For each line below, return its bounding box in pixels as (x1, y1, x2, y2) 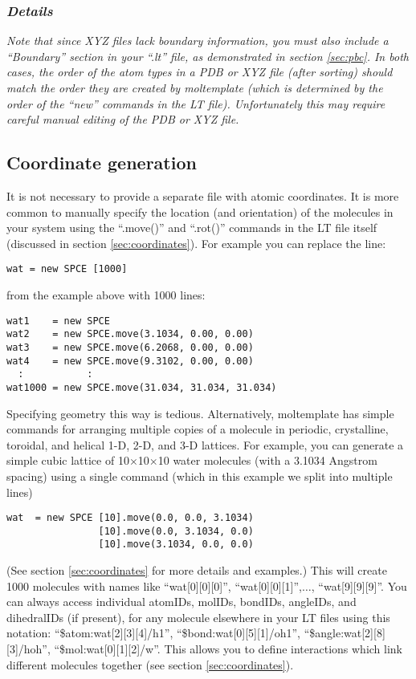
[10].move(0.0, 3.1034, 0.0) (98, 525, 254, 537)
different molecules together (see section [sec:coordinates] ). (6, 656, 294, 673)
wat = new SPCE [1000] (6, 263, 128, 275)
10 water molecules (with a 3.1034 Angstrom (157, 452, 377, 469)
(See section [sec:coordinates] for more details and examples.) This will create (6, 562, 387, 579)
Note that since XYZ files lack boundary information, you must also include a (6, 32, 389, 49)
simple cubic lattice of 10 (6, 452, 129, 469)
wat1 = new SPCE (6, 315, 110, 327)
